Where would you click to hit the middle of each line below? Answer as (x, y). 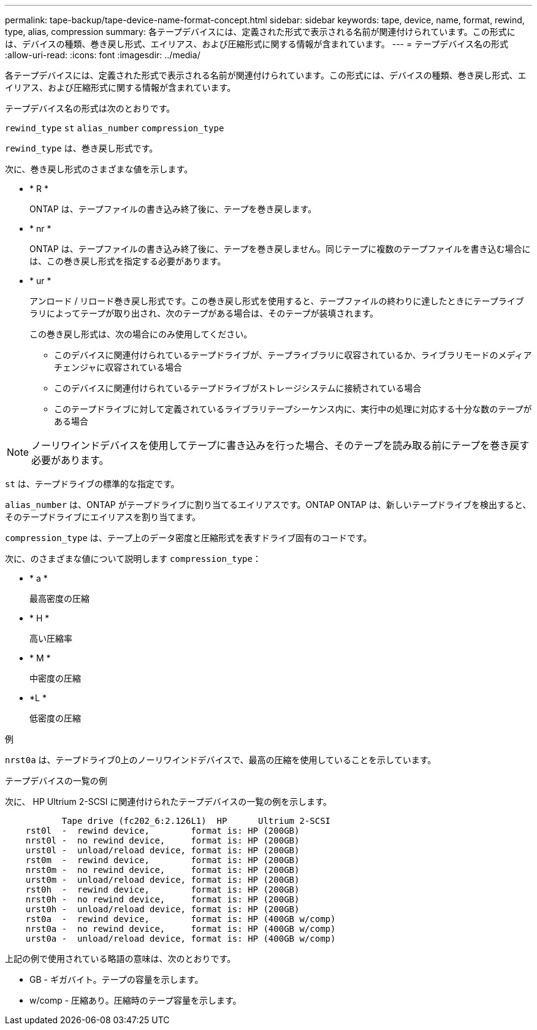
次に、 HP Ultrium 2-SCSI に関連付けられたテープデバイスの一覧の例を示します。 (168, 801)
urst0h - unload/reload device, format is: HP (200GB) (162, 909)
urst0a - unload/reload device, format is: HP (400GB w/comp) (181, 939)
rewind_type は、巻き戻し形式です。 (82, 148)
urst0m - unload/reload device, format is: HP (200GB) (162, 880)
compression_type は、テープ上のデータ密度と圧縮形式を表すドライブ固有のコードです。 (189, 538)
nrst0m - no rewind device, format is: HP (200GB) (162, 870)
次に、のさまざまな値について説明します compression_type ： (133, 559)
